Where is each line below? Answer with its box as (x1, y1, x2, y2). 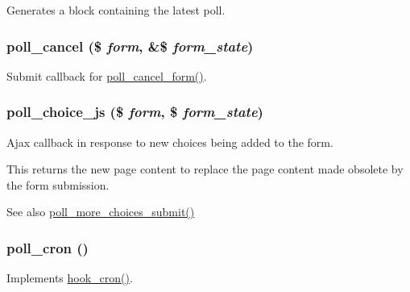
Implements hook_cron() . (6, 269, 133, 286)
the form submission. (6, 176, 110, 193)
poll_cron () (6, 237, 89, 257)
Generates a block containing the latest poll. (6, 2, 226, 18)
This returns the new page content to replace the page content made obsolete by (6, 161, 404, 177)
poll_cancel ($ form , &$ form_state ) (6, 35, 254, 56)
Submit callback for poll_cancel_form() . (6, 67, 207, 84)
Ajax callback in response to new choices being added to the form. (6, 133, 333, 150)
